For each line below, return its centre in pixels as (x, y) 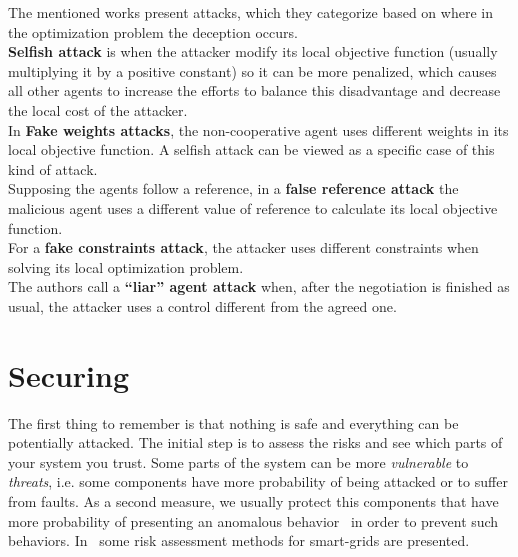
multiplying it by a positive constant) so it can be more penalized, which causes (252, 70)
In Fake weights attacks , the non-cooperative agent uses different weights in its (258, 129)
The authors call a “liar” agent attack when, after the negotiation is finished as (259, 286)
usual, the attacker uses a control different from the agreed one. (202, 305)
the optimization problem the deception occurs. (153, 31)
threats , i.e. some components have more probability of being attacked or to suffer (258, 481)
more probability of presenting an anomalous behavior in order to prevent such (253, 520)
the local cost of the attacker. (98, 109)
